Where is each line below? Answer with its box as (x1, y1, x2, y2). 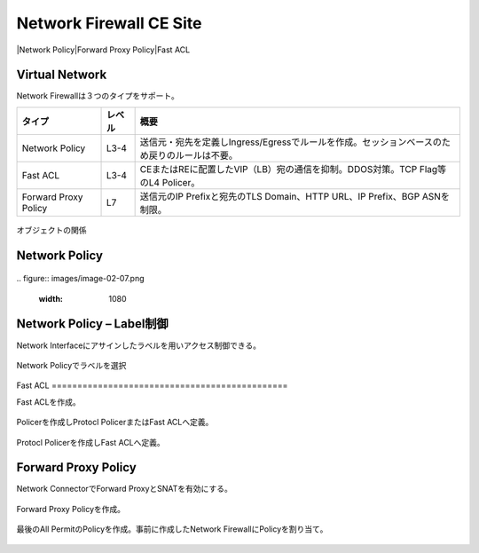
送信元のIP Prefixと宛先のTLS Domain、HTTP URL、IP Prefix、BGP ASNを (139, 190, 450, 202)
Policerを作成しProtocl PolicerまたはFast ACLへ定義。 (16, 417, 214, 428)
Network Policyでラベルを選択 (16, 359, 127, 370)
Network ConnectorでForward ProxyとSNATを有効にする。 (16, 484, 232, 494)
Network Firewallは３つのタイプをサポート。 (16, 91, 179, 101)
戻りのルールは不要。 (148, 149, 239, 162)
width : (38, 293, 64, 304)
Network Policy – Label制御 (16, 316, 169, 332)
